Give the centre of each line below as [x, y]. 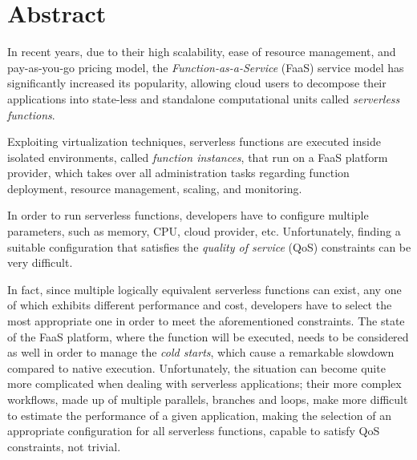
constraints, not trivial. [64, 446]
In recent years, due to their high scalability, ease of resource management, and [202, 52]
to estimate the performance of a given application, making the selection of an [199, 415]
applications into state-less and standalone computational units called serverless [204, 98]
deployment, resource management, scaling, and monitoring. [155, 188]
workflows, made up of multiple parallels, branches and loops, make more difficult [208, 399]
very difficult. [40, 262]
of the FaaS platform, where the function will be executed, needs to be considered [208, 336]
